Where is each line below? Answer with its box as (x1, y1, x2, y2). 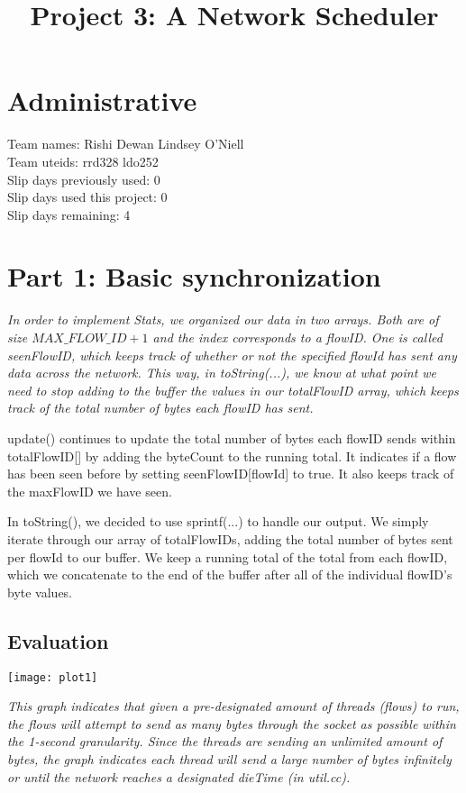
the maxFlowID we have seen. (7, 481, 172, 500)
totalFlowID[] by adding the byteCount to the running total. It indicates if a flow (7, 446, 457, 465)
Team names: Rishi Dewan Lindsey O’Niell (7, 134, 244, 153)
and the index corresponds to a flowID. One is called (152, 328, 443, 346)
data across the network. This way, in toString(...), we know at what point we (7, 363, 437, 382)
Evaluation (7, 626, 109, 654)
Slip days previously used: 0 (7, 169, 160, 188)
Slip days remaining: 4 (7, 205, 131, 223)
